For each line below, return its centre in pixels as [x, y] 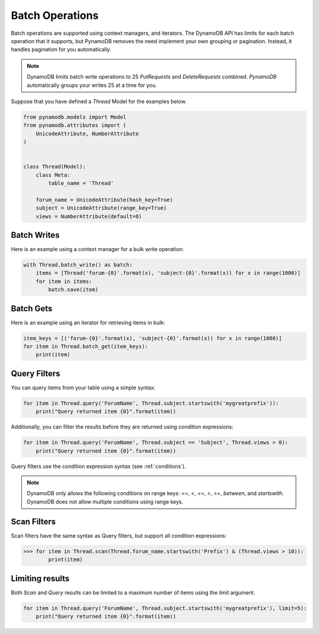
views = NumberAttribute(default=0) [89, 216]
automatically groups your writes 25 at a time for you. [92, 85]
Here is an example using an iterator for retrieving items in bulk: [88, 323]
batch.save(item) [73, 290]
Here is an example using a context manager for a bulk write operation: [97, 249]
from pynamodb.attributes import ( [75, 125]
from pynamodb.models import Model [75, 117]
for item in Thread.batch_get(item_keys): [86, 347]
